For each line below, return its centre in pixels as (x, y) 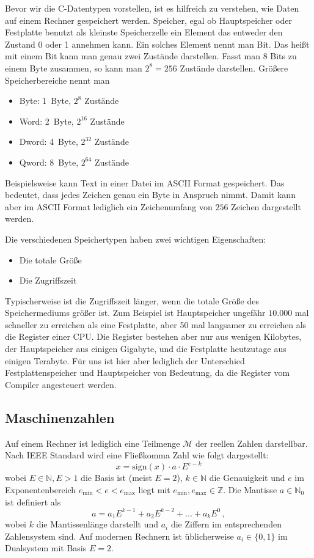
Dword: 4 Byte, (49, 141)
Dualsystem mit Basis (46, 548)
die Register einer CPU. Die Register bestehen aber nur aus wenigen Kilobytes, (153, 336)
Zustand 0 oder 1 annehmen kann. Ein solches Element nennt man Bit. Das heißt (157, 44)
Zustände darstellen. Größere (234, 68)
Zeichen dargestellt (266, 206)
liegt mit (154, 489)
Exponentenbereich (41, 489)
